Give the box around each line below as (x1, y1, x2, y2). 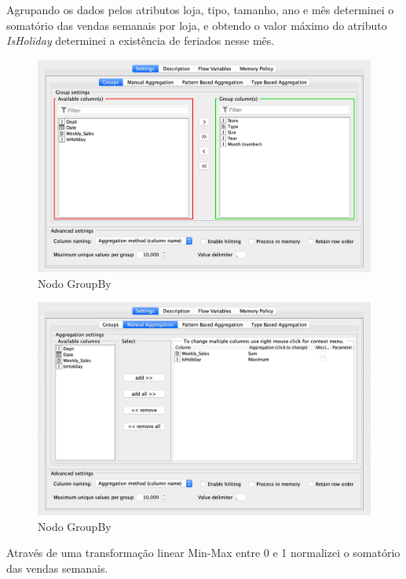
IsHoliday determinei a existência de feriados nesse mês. (6, 32, 275, 49)
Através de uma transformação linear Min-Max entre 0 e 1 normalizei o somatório (6, 544, 401, 561)
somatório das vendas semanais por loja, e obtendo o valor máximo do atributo (6, 17, 387, 33)
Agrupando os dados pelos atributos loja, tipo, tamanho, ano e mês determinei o (6, 2, 394, 17)
